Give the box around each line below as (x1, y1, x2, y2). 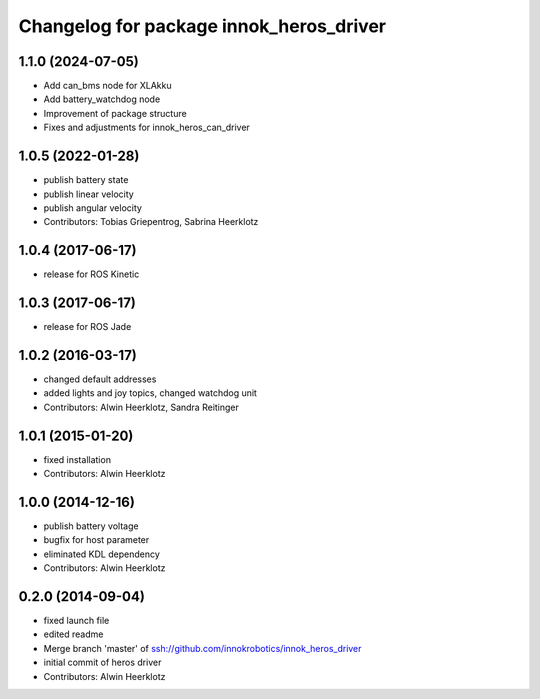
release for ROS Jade (43, 321, 132, 333)
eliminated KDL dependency (43, 548, 160, 560)
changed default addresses (43, 373, 157, 385)
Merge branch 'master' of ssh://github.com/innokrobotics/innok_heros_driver (43, 642, 362, 654)
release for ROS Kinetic (43, 268, 140, 280)
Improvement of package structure (43, 107, 187, 119)
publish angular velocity (43, 201, 142, 214)
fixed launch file (43, 615, 110, 627)
